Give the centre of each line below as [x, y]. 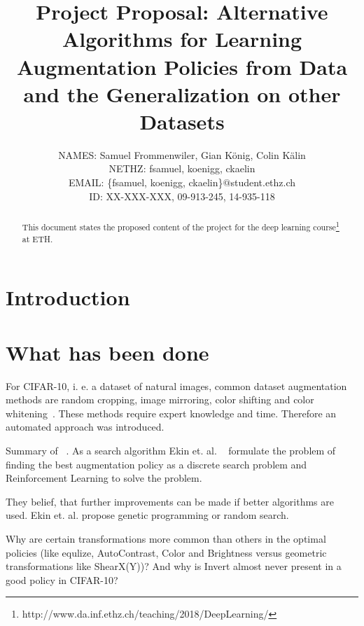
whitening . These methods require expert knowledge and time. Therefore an [171, 413]
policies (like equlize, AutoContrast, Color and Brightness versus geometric [166, 552]
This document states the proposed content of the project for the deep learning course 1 [181, 226]
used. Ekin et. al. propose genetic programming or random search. [147, 515]
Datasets [182, 121]
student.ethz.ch [263, 182]
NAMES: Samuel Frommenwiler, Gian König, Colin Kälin [182, 154]
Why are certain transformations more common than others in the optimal [166, 538]
